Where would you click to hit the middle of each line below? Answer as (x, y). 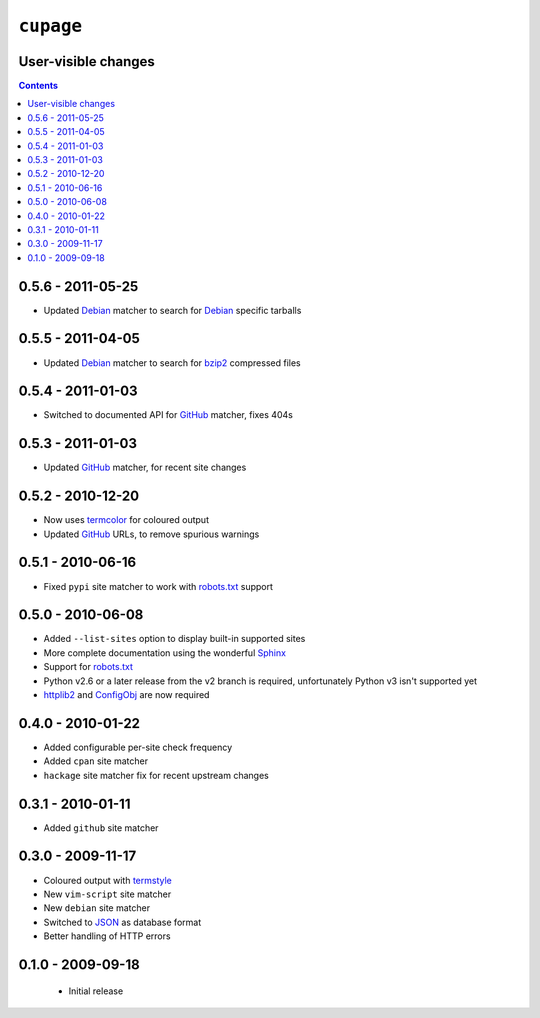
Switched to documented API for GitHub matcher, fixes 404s (168, 415)
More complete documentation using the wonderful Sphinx (165, 652)
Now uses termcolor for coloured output (126, 520)
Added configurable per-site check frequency (138, 747)
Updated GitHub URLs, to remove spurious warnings (151, 534)
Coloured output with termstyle (107, 880)
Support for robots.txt (88, 667)
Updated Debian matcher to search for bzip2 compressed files (172, 362)
